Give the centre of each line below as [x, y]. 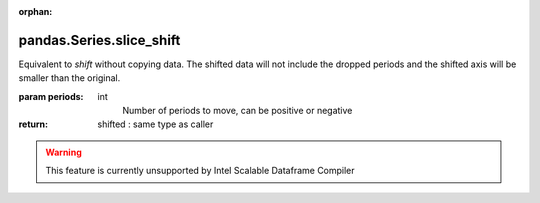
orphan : [35, 11]
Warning [63, 152]
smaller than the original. [69, 78]
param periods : [51, 96]
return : [33, 124]
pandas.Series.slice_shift [99, 40]
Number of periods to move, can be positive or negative [237, 111]
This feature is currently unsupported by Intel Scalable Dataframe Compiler [200, 171]
